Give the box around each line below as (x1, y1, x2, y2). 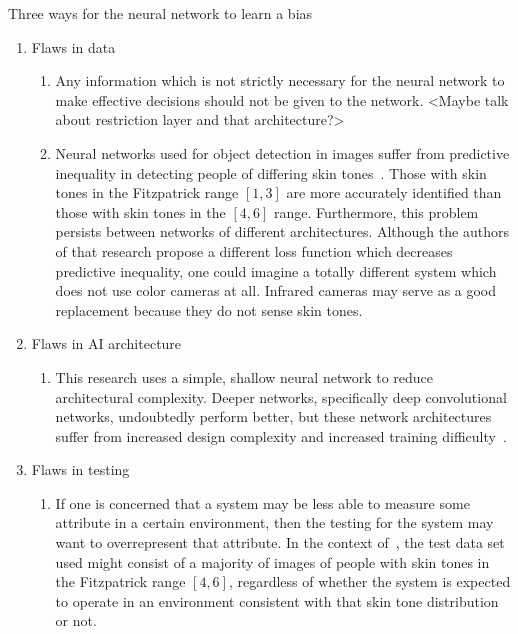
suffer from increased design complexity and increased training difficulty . (55, 425, 507, 446)
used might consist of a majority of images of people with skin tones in (55, 551, 490, 572)
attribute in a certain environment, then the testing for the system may (55, 512, 494, 533)
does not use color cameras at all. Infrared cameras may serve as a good (55, 280, 497, 301)
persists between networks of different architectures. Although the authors (55, 221, 509, 242)
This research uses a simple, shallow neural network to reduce (55, 366, 434, 387)
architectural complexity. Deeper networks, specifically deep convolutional (55, 386, 507, 407)
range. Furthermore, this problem (273, 201, 479, 222)
